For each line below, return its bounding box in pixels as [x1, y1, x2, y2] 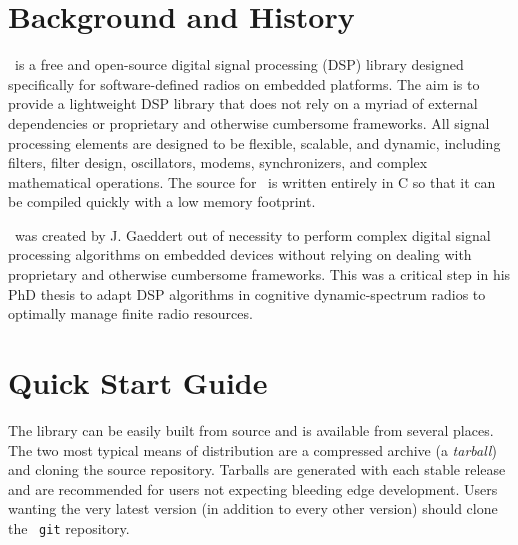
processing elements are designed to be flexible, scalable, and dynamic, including [8, 132, 501, 153]
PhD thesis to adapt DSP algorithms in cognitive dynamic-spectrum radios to [8, 283, 486, 304]
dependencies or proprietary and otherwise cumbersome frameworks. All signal [8, 112, 490, 133]
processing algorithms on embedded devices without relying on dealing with [8, 244, 472, 265]
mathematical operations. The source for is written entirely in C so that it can [8, 171, 496, 192]
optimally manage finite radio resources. [8, 303, 253, 324]
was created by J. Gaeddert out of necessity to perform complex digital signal [14, 224, 491, 245]
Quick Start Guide [8, 362, 268, 403]
